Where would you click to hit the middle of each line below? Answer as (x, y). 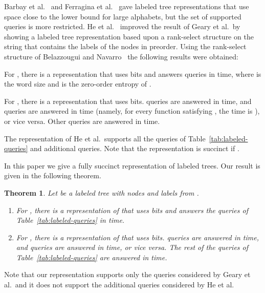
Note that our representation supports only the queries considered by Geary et (127, 274)
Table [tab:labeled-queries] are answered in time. (92, 257)
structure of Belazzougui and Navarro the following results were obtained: (122, 56)
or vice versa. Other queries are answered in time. (82, 121)
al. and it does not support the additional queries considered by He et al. (119, 285)
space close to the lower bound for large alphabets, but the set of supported (123, 16)
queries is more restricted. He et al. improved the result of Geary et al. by (122, 26)
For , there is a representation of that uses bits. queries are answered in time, (137, 237)
